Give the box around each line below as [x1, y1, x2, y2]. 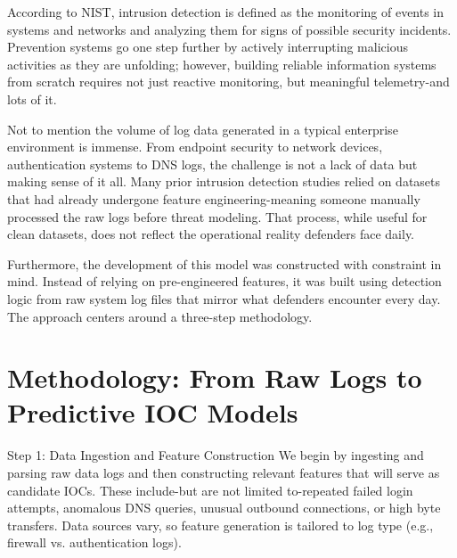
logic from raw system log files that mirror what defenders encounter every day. [7, 289, 441, 308]
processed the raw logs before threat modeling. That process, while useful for [7, 207, 428, 226]
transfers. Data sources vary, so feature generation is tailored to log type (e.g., [7, 515, 434, 534]
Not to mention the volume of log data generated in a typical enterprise [7, 119, 398, 138]
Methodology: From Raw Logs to [7, 359, 422, 396]
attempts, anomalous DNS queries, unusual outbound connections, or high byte [7, 498, 441, 517]
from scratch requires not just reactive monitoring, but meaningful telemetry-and [7, 72, 450, 91]
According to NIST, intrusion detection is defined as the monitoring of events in [7, 3, 445, 21]
